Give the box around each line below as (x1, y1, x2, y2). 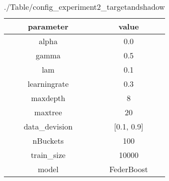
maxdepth (31, 92, 66, 103)
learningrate (27, 78, 69, 89)
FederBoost (109, 163, 148, 175)
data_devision (24, 121, 73, 132)
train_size (30, 149, 66, 160)
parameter (27, 21, 69, 32)
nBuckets (32, 135, 64, 146)
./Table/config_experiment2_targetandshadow (4, 1, 165, 12)
